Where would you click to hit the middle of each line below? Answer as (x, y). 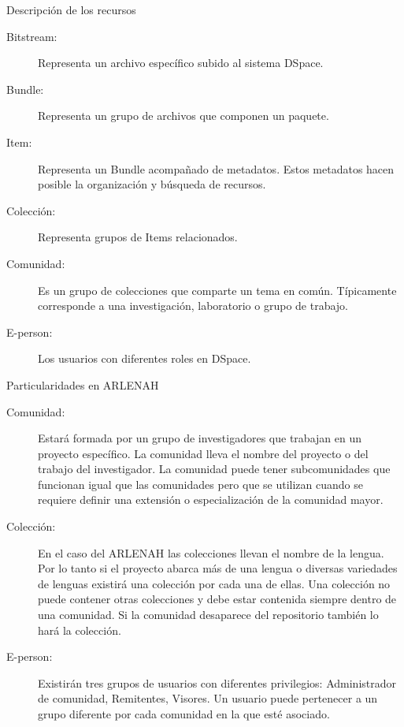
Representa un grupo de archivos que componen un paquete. (183, 116)
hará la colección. (80, 630)
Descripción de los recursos (71, 9)
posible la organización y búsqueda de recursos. (152, 184)
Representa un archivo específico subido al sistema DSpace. (181, 63)
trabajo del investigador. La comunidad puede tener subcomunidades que (214, 469)
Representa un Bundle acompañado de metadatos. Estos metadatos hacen (216, 168)
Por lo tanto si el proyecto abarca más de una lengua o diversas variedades (218, 568)
